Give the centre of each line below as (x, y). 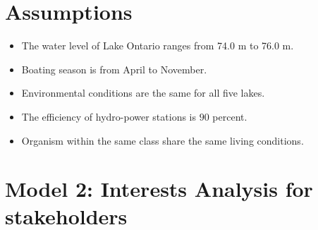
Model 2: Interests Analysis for (159, 189)
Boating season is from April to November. (114, 69)
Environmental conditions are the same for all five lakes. (143, 93)
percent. (230, 116)
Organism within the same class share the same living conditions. (163, 140)
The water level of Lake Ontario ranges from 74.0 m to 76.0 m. (158, 46)
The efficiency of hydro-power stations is (109, 116)
